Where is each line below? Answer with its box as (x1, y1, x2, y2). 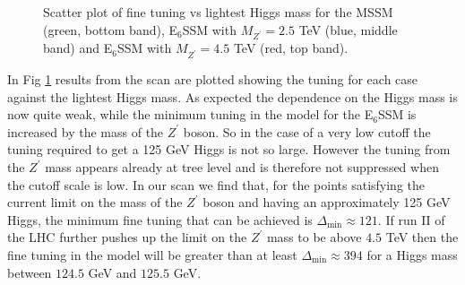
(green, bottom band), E (43, 20, 177, 39)
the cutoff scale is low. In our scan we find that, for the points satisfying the (7, 175, 426, 194)
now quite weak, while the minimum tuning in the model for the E (7, 105, 374, 124)
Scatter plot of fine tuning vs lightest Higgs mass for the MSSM (43, 3, 393, 21)
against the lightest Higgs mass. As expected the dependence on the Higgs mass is (7, 87, 458, 106)
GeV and (88, 263, 137, 281)
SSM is (377, 105, 417, 124)
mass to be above (266, 228, 362, 246)
